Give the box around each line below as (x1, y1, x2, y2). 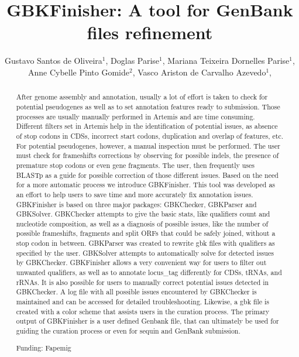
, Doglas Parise (105, 54, 160, 67)
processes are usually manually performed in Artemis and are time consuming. (16, 111, 255, 121)
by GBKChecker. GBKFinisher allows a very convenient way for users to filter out (16, 258, 267, 267)
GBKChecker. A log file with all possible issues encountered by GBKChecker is (16, 287, 257, 297)
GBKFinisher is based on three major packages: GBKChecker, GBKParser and (16, 199, 257, 209)
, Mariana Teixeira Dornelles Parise (162, 54, 290, 67)
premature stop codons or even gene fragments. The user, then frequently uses (16, 160, 255, 170)
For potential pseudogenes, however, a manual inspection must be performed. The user (16, 140, 280, 150)
